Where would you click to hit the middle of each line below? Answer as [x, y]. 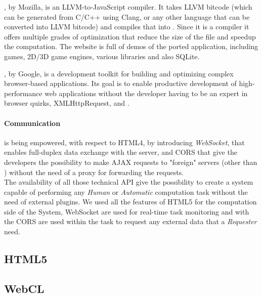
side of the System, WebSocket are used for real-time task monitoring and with [127, 211]
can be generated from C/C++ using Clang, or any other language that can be [127, 16]
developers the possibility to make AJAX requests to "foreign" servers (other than [131, 162]
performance [23, 93]
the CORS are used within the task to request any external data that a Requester [130, 221]
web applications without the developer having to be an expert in [146, 93]
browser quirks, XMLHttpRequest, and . [67, 103]
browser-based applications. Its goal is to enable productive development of [120, 83]
